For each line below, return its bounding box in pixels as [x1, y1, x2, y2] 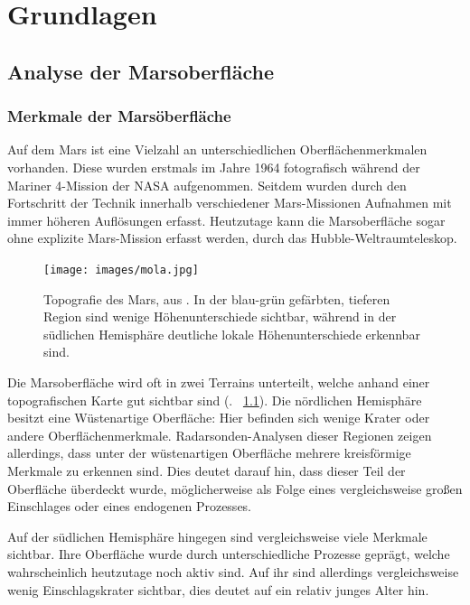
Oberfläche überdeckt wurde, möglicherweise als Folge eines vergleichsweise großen [7, 479, 463, 498]
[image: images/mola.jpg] [43, 263, 199, 276]
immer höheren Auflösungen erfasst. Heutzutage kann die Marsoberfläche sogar [7, 210, 446, 229]
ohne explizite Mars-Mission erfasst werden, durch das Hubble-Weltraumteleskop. [7, 228, 457, 247]
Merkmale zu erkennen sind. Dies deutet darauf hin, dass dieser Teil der [7, 461, 406, 479]
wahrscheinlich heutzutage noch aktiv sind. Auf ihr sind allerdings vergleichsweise [7, 562, 459, 581]
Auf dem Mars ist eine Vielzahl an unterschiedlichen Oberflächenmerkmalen [7, 140, 428, 159]
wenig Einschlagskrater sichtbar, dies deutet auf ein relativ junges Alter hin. [7, 580, 429, 599]
